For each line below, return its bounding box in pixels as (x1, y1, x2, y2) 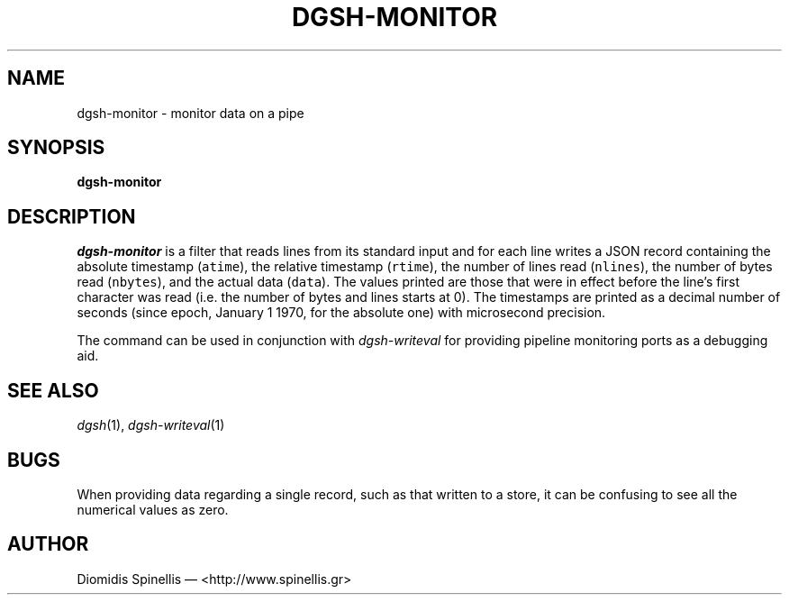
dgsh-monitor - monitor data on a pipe (77, 105, 304, 121)
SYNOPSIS (7, 136, 105, 160)
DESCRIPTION (7, 205, 136, 228)
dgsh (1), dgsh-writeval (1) (77, 417, 225, 433)
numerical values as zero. (77, 501, 229, 517)
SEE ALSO (7, 379, 99, 402)
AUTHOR (7, 533, 89, 556)
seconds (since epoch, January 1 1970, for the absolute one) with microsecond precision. (77, 305, 606, 321)
